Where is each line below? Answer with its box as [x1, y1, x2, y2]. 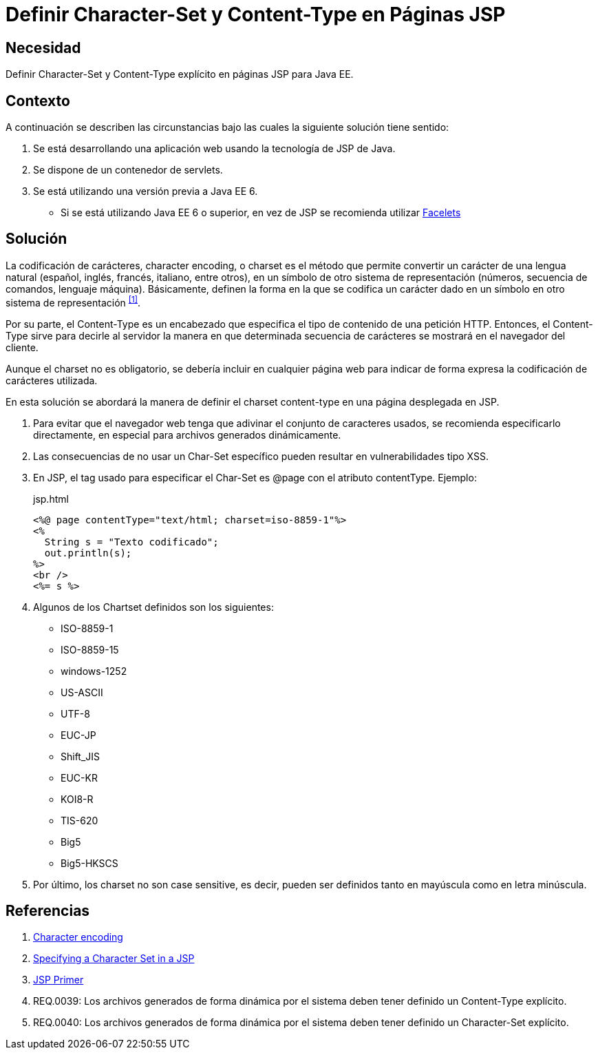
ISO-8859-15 [61, 643, 119, 656]
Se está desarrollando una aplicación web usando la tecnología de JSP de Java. [33, 143, 396, 155]
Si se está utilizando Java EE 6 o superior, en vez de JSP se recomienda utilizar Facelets [61, 207, 461, 219]
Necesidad [6, 39, 81, 56]
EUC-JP [61, 729, 96, 741]
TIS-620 [61, 814, 98, 826]
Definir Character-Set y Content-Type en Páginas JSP [6, 3, 506, 26]
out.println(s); [44, 547, 132, 558]
